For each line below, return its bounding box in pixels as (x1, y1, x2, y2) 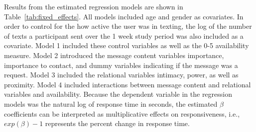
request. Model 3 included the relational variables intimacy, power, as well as (4, 69, 239, 80)
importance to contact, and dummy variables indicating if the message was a (4, 60, 238, 70)
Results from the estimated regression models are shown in (4, 1, 183, 11)
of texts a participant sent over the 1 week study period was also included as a (4, 30, 244, 41)
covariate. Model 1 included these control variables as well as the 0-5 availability (4, 40, 249, 51)
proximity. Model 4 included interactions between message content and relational (4, 79, 251, 89)
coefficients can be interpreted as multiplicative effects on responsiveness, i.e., (4, 108, 240, 119)
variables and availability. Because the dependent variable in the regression (4, 89, 232, 99)
